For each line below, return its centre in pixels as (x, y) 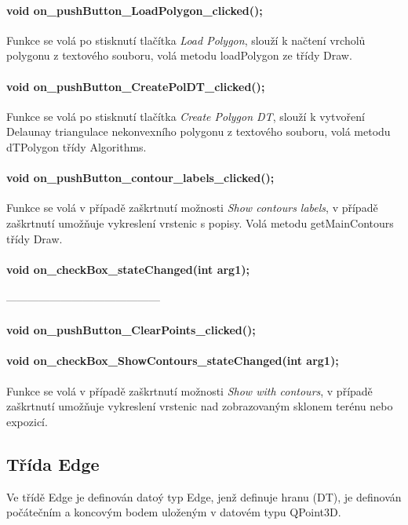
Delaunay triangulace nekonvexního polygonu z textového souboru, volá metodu (199, 131)
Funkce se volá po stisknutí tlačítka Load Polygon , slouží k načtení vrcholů (186, 40)
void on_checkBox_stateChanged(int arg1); (128, 269)
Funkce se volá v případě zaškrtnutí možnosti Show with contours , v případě (189, 390)
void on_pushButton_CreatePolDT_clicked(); (136, 86)
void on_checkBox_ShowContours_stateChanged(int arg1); (173, 361)
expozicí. (27, 421)
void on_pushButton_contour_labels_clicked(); (140, 178)
